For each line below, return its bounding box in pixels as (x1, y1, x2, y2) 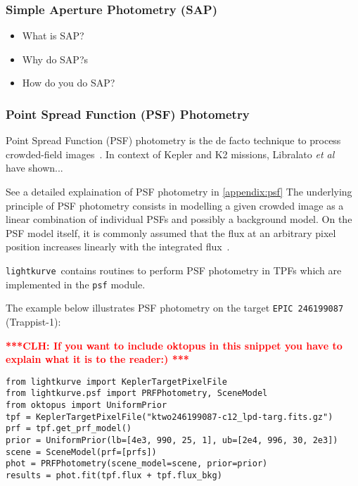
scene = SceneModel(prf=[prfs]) (6, 447, 157, 457)
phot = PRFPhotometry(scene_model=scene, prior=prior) (6, 459, 268, 469)
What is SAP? (22, 28, 84, 43)
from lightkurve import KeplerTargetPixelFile (6, 376, 227, 387)
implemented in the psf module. (6, 276, 146, 291)
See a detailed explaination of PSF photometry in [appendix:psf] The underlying (6, 184, 352, 198)
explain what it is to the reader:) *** (6, 352, 189, 366)
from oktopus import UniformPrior (6, 400, 167, 411)
